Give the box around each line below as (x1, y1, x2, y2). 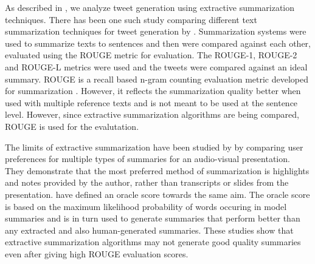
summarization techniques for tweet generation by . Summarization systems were (5, 25, 306, 38)
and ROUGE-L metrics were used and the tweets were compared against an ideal (5, 60, 308, 73)
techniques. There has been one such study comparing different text (5, 13, 257, 25)
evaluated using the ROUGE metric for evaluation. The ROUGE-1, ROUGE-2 (5, 49, 297, 61)
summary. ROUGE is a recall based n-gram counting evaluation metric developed (5, 72, 309, 85)
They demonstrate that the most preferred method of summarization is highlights (5, 164, 310, 177)
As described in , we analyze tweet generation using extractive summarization (5, 1, 295, 13)
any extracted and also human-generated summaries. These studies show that (5, 223, 294, 236)
